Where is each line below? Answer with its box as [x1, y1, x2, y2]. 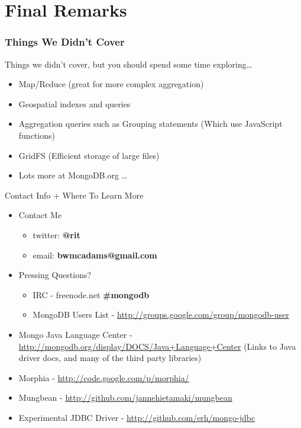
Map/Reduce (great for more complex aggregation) [18, 78, 204, 90]
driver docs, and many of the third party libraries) [18, 352, 202, 364]
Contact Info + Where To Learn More [5, 189, 144, 201]
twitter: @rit [33, 228, 80, 241]
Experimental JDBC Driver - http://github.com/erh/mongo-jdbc [18, 411, 255, 423]
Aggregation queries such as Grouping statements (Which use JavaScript [18, 117, 283, 130]
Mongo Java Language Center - [18, 328, 132, 340]
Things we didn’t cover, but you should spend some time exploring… [5, 58, 253, 70]
